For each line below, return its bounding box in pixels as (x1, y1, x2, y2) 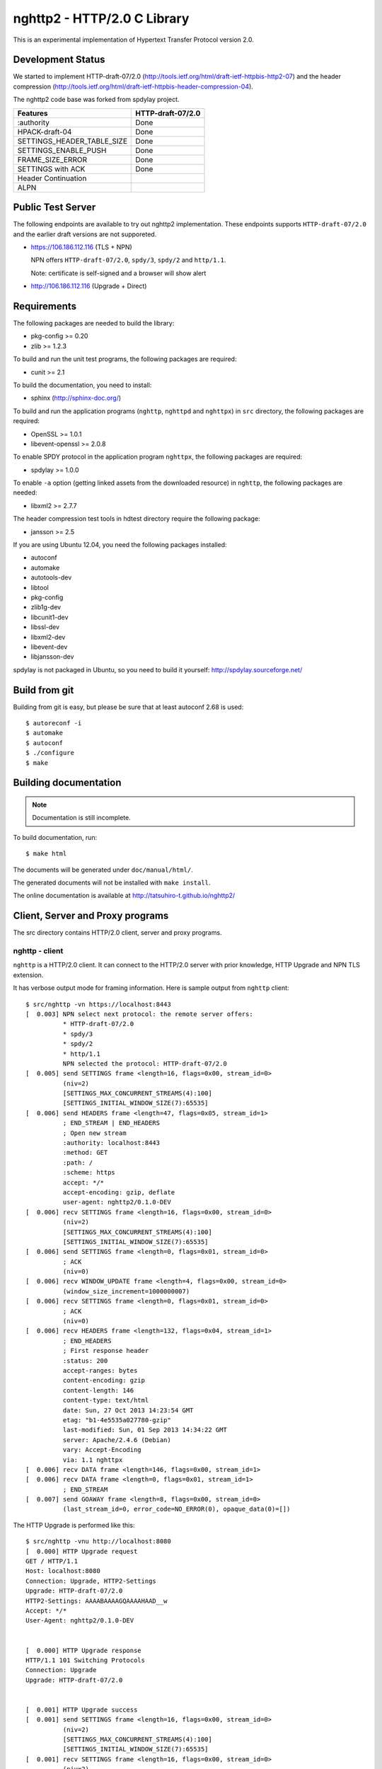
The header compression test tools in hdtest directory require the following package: (13, 514, 261, 523)
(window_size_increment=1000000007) (62, 1287, 190, 1295)
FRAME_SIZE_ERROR (17, 154, 88, 164)
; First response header (62, 1347, 149, 1355)
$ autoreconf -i (25, 719, 82, 727)
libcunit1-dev (30, 613, 69, 621)
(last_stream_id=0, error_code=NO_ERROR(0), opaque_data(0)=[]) (62, 1505, 291, 1514)
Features (17, 108, 49, 118)
